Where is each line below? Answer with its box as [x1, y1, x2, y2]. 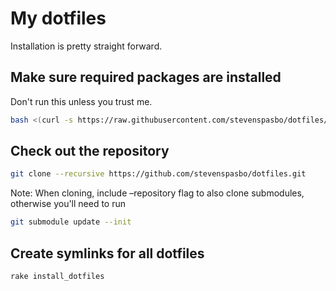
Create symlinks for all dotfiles [10, 245, 205, 262]
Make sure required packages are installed [10, 69, 282, 86]
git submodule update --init [10, 217, 132, 227]
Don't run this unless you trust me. [10, 95, 153, 107]
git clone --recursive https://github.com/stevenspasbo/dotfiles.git [10, 169, 307, 179]
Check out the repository [10, 143, 170, 160]
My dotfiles [10, 7, 107, 30]
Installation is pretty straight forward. [10, 40, 163, 52]
